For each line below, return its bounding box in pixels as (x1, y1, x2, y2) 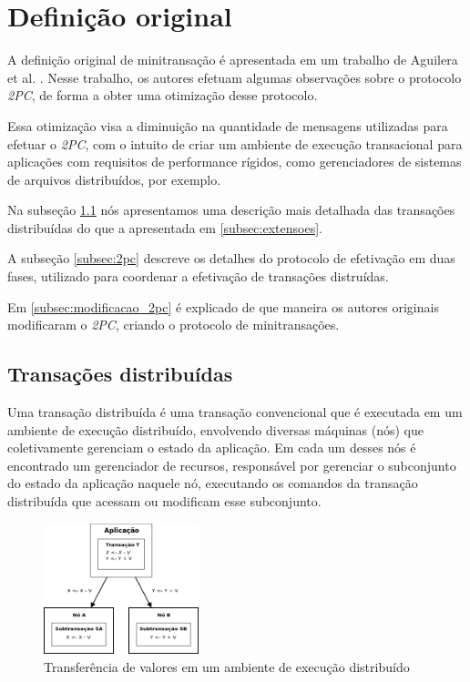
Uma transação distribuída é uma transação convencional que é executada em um (7, 402, 463, 422)
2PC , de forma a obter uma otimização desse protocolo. (7, 86, 318, 105)
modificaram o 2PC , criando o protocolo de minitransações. (7, 315, 340, 334)
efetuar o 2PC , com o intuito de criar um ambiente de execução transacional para (7, 134, 463, 153)
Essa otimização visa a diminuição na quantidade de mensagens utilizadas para (7, 116, 448, 135)
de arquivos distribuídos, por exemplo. (7, 169, 221, 188)
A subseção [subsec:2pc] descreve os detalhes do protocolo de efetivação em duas (7, 249, 455, 268)
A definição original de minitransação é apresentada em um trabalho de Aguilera (7, 50, 458, 69)
